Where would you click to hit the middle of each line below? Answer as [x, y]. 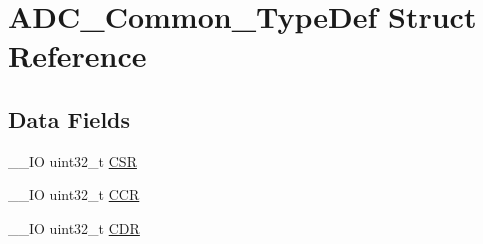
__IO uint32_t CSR [72, 160]
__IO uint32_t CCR [74, 194]
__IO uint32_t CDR [74, 227]
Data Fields [69, 118]
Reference [77, 55]
